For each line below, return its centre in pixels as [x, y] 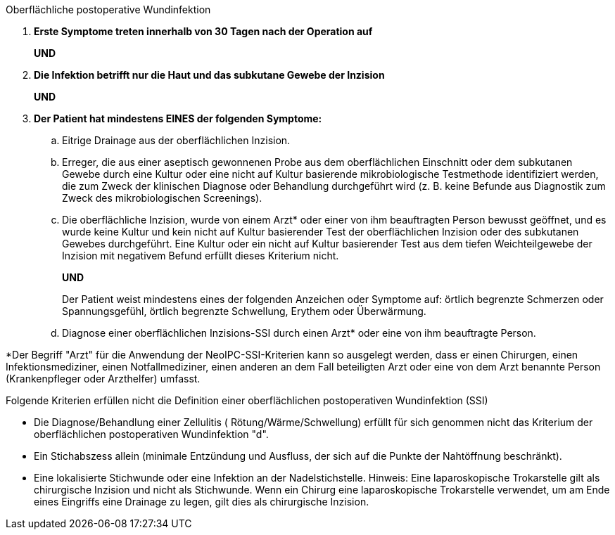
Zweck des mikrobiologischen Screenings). [162, 198]
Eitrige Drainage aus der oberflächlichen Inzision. [176, 140]
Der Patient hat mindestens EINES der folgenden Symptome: [178, 118]
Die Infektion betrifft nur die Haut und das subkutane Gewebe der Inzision [209, 75]
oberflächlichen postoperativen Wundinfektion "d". [151, 434]
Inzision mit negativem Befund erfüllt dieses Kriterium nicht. [201, 256]
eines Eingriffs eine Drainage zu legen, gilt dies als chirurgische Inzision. [202, 502]
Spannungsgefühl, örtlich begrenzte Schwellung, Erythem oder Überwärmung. [244, 311]
